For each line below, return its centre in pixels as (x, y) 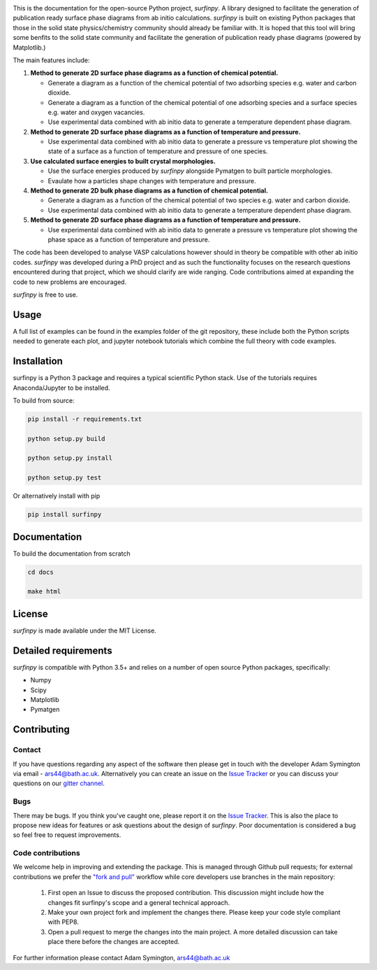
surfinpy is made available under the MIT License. (84, 631)
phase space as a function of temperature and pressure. (129, 239)
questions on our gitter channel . (59, 783)
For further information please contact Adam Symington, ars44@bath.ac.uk (121, 957)
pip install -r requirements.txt (85, 419)
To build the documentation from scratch (72, 554)
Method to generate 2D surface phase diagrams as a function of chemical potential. (154, 73)
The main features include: (51, 60)
